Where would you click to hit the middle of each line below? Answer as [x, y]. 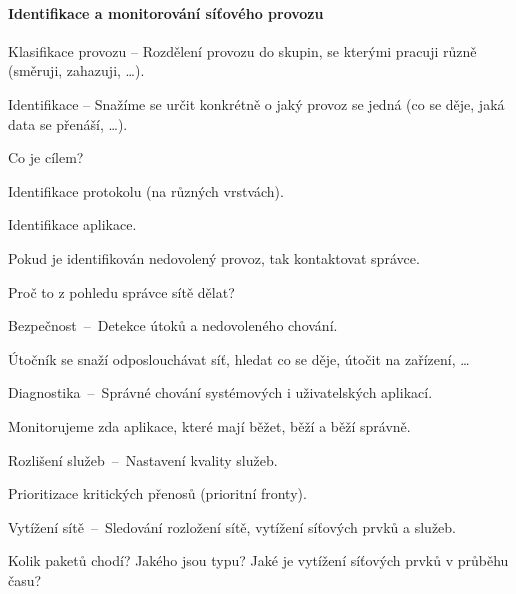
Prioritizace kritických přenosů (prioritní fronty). [157, 493]
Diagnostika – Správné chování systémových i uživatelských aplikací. [220, 392]
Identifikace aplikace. [72, 224]
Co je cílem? [46, 157]
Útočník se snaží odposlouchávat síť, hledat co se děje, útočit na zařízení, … [239, 358]
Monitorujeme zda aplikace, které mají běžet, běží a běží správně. [209, 425]
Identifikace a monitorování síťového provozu [166, 12]
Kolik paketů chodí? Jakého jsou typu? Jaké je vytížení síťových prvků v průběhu [258, 560]
